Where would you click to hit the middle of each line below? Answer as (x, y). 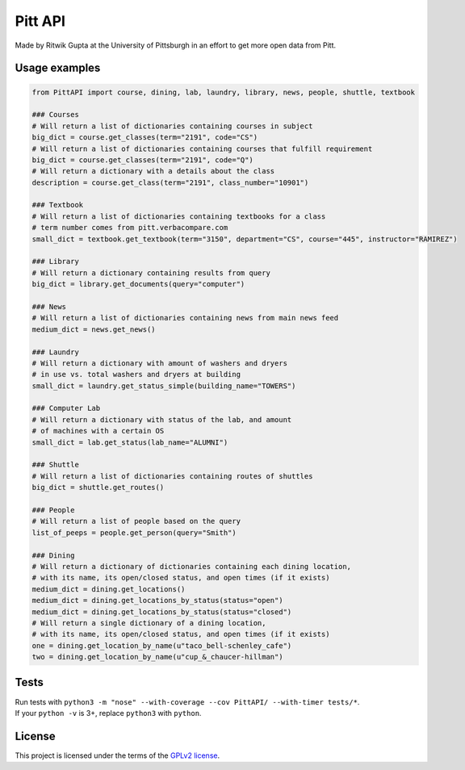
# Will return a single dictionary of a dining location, (149, 623)
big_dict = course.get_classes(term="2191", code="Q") (142, 160)
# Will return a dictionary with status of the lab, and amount (162, 419)
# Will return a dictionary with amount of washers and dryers (160, 363)
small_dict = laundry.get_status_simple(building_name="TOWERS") (164, 386)
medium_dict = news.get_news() (94, 329)
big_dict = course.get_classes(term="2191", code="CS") (145, 138)
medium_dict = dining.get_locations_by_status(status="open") (157, 601)
